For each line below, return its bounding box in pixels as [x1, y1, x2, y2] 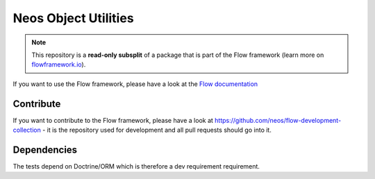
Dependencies [12, 144, 78, 155]
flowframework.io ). [31, 60, 86, 69]
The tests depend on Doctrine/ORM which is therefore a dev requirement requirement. [12, 162, 260, 170]
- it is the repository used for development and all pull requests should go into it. [42, 126, 272, 135]
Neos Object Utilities [12, 10, 135, 26]
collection [12, 126, 41, 135]
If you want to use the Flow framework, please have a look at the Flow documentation [12, 80, 258, 88]
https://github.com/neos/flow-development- [214, 116, 342, 124]
